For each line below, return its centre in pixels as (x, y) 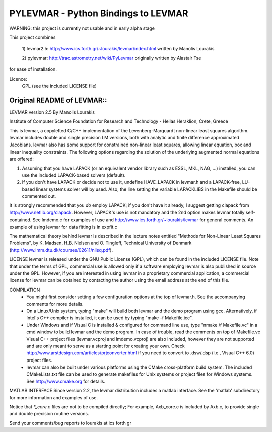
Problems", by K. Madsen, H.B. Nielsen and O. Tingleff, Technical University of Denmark (100, 243)
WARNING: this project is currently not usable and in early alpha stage (82, 28)
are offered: (21, 159)
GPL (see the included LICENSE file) (59, 86)
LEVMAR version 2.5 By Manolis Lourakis (52, 112)
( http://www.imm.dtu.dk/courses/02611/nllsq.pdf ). (61, 250)
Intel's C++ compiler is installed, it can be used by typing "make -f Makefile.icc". (110, 318)
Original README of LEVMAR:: (58, 100)
